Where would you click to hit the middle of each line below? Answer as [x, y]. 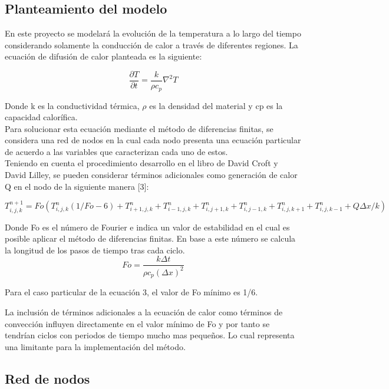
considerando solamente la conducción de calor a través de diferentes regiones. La [151, 44]
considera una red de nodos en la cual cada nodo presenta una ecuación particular [153, 140]
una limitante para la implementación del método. [95, 346]
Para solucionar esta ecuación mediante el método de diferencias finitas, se [139, 128]
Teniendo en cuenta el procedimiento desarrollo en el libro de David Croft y [141, 163]
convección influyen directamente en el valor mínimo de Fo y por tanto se [137, 323]
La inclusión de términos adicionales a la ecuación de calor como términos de [144, 311]
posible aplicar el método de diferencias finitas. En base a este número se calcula [150, 238]
